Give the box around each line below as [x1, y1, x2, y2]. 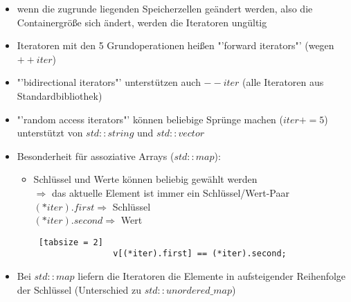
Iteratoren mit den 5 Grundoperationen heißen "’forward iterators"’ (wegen [17, 38, 334, 53]
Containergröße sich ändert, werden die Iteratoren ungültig [17, 15, 267, 29]
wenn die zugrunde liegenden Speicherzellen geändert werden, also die [17, 1, 313, 15]
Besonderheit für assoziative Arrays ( [17, 148, 174, 163]
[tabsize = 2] [38, 237, 103, 247]
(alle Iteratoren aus [242, 75, 324, 89]
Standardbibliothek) [17, 88, 102, 103]
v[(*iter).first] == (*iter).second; [113, 249, 287, 259]
